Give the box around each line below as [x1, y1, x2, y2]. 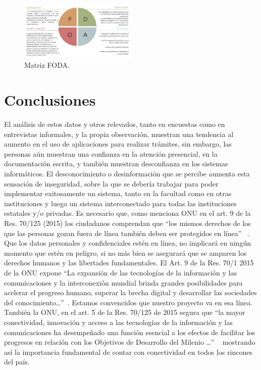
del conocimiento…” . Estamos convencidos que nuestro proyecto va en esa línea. [4, 297, 253, 307]
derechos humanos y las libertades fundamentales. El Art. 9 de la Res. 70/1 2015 [4, 257, 254, 268]
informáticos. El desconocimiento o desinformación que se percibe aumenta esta [4, 168, 250, 179]
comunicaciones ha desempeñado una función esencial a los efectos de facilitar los [4, 327, 255, 337]
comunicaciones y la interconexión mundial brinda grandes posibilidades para [4, 277, 243, 288]
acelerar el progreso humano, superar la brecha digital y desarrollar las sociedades [4, 287, 257, 298]
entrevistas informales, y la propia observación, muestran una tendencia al [4, 128, 234, 139]
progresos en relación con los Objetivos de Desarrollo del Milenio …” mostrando [4, 337, 255, 347]
